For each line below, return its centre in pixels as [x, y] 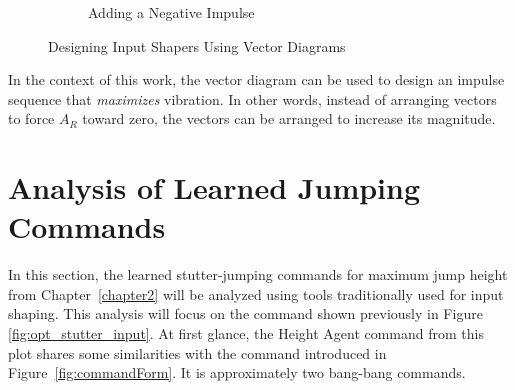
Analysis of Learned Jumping [214, 187]
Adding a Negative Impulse [171, 12]
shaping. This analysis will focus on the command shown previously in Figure [245, 313]
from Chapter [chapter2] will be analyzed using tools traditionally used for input [256, 293]
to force [31, 118]
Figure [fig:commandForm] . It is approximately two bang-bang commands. [237, 372]
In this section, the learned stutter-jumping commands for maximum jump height [258, 274]
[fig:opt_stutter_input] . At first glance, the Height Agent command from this [246, 333]
